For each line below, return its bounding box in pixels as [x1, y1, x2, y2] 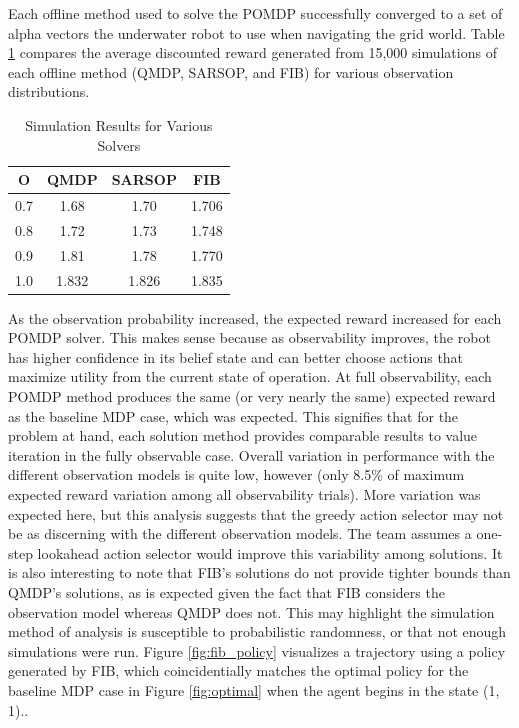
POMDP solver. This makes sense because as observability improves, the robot [8, 327, 491, 348]
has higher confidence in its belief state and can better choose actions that [8, 346, 464, 367]
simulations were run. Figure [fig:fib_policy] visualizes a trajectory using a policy [8, 640, 506, 661]
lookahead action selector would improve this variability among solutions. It [37, 542, 503, 563]
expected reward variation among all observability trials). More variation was [8, 483, 481, 504]
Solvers [97, 134, 141, 155]
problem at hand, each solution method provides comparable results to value [8, 425, 478, 446]
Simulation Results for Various [25, 114, 213, 135]
